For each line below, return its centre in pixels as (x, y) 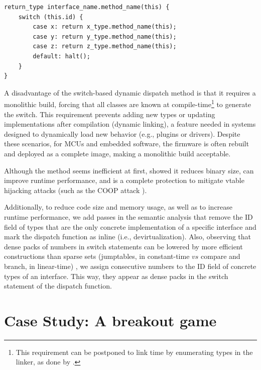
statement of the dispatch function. (58, 286)
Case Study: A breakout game (110, 320)
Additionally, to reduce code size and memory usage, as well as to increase (118, 207)
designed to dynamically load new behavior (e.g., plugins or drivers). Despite (122, 133)
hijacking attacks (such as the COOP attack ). (76, 190)
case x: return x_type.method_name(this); (105, 27)
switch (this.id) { (51, 17)
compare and (221, 256)
